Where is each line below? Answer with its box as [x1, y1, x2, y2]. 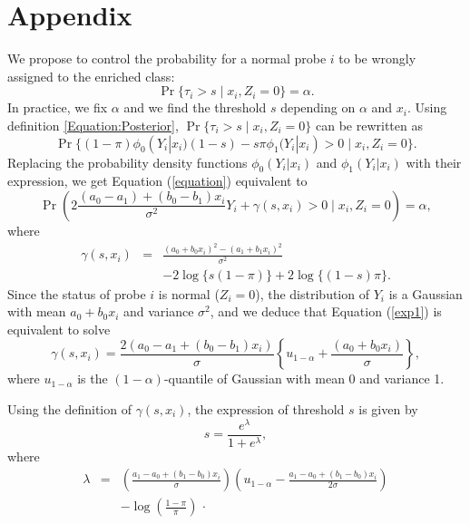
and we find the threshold [123, 98, 267, 117]
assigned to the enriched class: [7, 66, 175, 85]
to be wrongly [338, 49, 416, 68]
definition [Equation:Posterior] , [7, 115, 179, 134]
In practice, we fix [7, 98, 108, 117]
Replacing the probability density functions [7, 152, 248, 171]
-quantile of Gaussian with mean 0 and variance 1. [163, 369, 445, 388]
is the [77, 369, 108, 388]
